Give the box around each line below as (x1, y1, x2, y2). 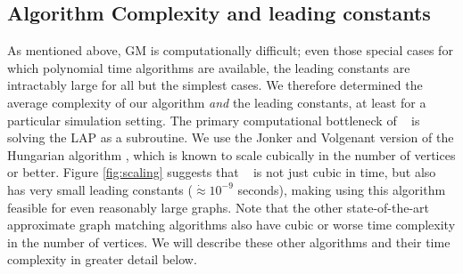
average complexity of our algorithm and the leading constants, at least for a (7, 93, 426, 111)
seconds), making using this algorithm (237, 180, 446, 198)
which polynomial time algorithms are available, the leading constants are (7, 58, 410, 77)
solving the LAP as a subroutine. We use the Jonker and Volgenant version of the (7, 128, 454, 147)
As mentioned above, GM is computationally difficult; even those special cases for (7, 41, 453, 60)
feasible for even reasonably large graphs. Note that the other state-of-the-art (7, 197, 430, 216)
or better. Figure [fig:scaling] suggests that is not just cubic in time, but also (7, 163, 436, 181)
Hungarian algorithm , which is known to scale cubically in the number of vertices (7, 145, 456, 164)
